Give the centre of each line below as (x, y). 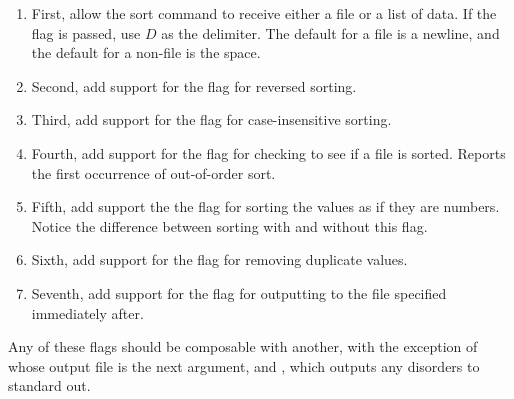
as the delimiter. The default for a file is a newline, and (330, 32)
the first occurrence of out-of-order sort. (153, 172)
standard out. (49, 385)
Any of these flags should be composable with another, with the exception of (243, 346)
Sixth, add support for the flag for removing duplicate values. (219, 259)
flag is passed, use (86, 32)
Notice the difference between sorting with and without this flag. (229, 225)
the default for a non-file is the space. (146, 52)
